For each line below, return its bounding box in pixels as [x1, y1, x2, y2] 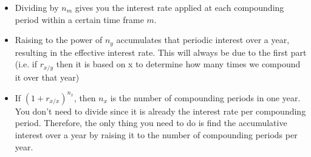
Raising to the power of [15, 33, 103, 46]
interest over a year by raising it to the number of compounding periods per [15, 128, 298, 141]
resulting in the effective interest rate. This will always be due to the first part [15, 45, 307, 58]
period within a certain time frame [15, 13, 144, 25]
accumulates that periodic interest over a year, [116, 33, 290, 46]
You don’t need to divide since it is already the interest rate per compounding [15, 104, 306, 117]
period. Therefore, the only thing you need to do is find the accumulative [15, 116, 287, 129]
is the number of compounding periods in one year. [110, 91, 301, 104]
